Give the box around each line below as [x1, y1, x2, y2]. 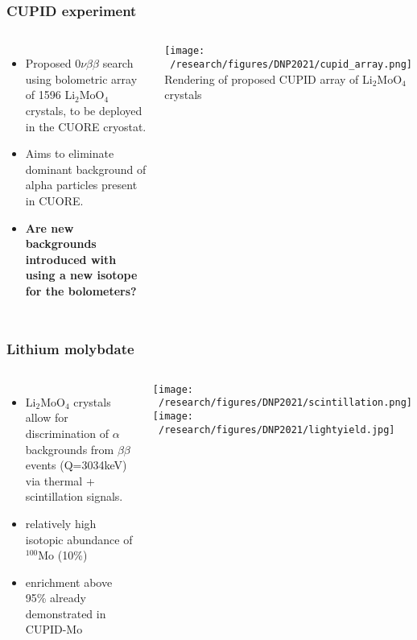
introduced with [25, 250, 117, 267]
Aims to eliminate [25, 145, 114, 162]
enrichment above [25, 573, 113, 590]
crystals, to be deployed [25, 102, 142, 118]
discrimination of [25, 424, 109, 441]
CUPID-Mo [25, 621, 83, 638]
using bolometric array [25, 70, 138, 87]
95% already [25, 589, 86, 606]
